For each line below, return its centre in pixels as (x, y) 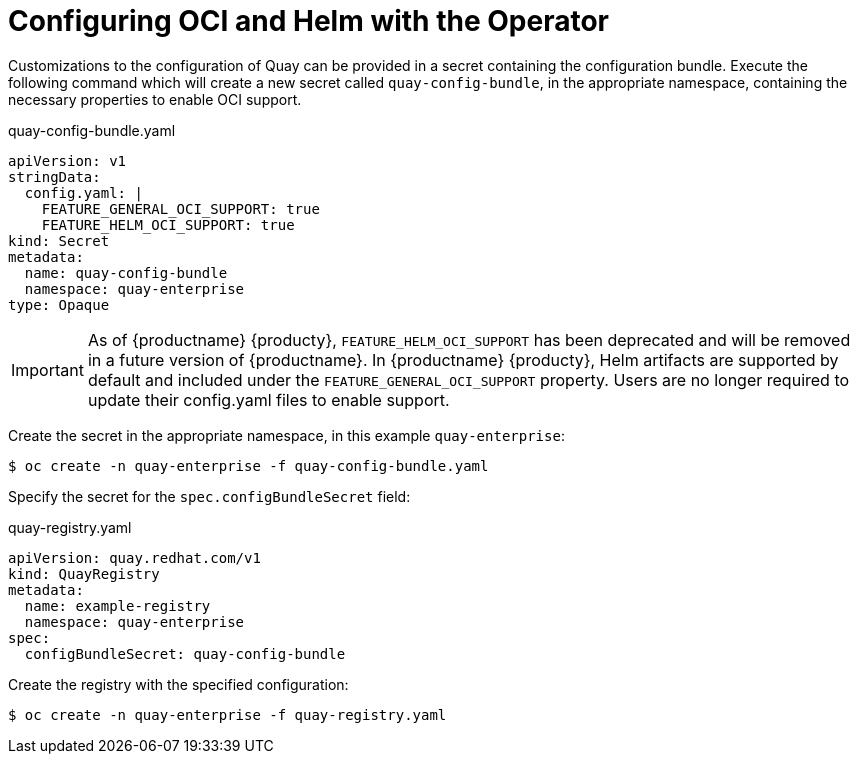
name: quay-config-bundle (126, 272)
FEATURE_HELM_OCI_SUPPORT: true (168, 224)
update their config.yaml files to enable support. (268, 399)
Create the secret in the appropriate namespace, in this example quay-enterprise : (286, 435)
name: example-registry (117, 605)
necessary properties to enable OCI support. (155, 99)
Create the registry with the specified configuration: (178, 684)
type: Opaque (59, 304)
